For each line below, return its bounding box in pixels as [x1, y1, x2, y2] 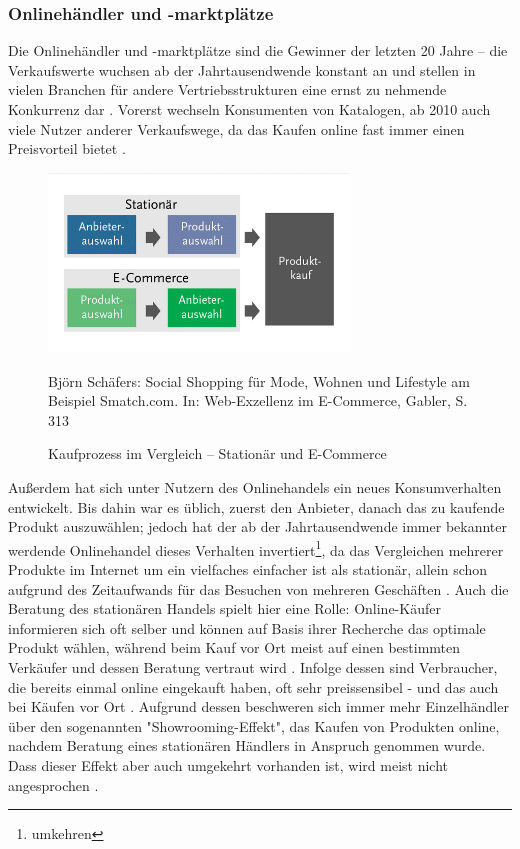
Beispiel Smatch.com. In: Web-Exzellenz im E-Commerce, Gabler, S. [48, 390, 468, 411]
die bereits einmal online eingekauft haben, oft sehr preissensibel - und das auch [8, 676, 499, 697]
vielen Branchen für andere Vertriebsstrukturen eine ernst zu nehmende [8, 79, 447, 100]
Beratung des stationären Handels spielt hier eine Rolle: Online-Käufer [8, 598, 441, 619]
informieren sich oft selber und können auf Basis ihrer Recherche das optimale [8, 617, 486, 638]
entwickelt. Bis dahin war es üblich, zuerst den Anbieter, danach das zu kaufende [8, 496, 505, 517]
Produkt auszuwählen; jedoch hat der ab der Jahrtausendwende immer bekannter [8, 516, 507, 537]
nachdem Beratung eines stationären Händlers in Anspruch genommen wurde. [8, 735, 486, 756]
